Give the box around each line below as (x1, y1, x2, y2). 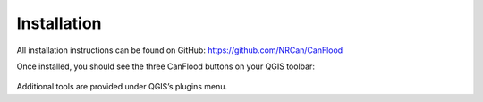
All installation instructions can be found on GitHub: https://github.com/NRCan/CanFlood (16, 45, 343, 55)
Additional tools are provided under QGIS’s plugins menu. (16, 81, 228, 92)
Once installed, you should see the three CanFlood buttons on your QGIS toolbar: (16, 61, 315, 72)
